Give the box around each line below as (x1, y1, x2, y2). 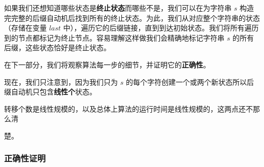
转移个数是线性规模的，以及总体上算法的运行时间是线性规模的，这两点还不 (4, 103, 253, 114)
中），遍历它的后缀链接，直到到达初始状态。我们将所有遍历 (63, 22, 259, 33)
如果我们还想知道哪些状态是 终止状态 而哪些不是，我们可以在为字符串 (4, 3, 232, 13)
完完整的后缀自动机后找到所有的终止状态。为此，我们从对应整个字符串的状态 (4, 12, 260, 23)
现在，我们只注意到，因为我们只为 (4, 76, 118, 87)
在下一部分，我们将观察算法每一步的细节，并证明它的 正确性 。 (4, 59, 210, 70)
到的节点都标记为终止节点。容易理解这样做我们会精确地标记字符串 (4, 32, 224, 43)
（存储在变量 (4, 22, 47, 33)
